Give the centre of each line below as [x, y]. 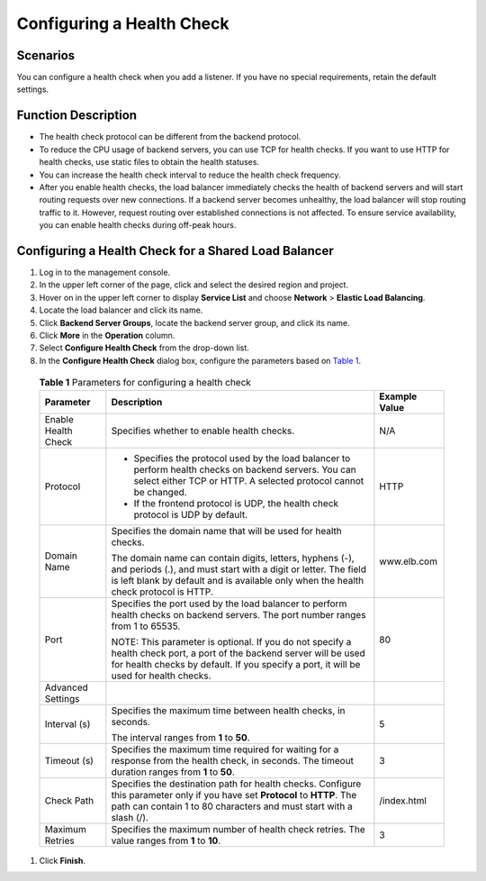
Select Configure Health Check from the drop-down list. [144, 348]
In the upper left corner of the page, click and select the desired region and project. [194, 285]
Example [398, 396]
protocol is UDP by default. [191, 514]
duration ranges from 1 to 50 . [173, 772]
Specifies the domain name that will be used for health [226, 531]
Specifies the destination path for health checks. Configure [236, 784]
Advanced [67, 687]
